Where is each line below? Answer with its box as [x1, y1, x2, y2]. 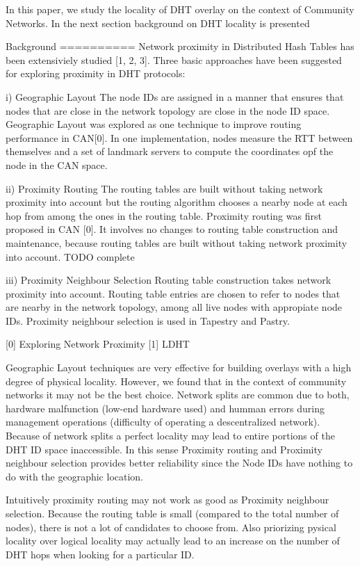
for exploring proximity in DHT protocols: [6, 66, 186, 81]
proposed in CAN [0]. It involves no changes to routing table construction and [6, 222, 338, 236]
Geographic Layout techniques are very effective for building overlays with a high [6, 360, 352, 375]
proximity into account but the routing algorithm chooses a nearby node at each [6, 195, 347, 209]
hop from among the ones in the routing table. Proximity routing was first [6, 208, 322, 223]
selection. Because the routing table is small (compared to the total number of [6, 506, 339, 520]
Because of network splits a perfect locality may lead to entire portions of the [6, 428, 335, 443]
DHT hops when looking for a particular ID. [6, 547, 195, 561]
